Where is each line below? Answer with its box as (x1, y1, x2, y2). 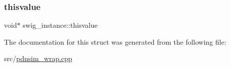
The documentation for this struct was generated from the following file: (4, 36, 226, 47)
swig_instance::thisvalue (23, 20, 98, 30)
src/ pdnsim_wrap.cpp (4, 53, 72, 64)
